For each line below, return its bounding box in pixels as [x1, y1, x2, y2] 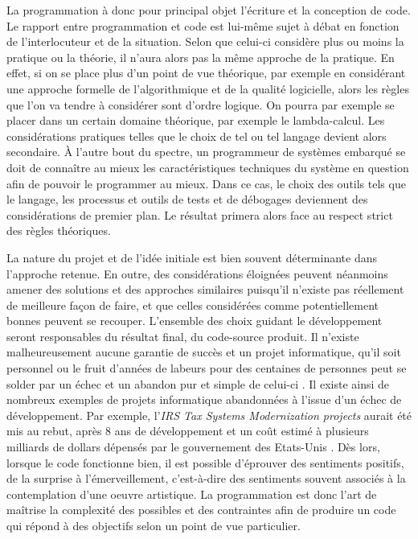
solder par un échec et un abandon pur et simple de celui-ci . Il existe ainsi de [6, 375, 390, 392]
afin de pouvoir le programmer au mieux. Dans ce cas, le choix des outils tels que [6, 175, 406, 191]
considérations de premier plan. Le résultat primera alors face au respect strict [6, 206, 393, 223]
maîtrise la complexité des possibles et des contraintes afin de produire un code [6, 501, 396, 518]
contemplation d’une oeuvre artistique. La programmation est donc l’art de [6, 485, 377, 502]
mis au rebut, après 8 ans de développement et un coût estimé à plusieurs [6, 422, 369, 439]
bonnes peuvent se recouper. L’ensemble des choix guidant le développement [6, 312, 383, 329]
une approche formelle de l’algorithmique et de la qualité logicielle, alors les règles [6, 80, 409, 97]
